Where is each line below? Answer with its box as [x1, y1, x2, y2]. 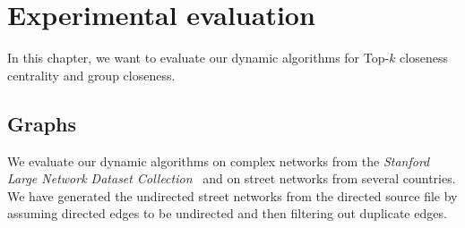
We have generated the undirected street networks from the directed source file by [7, 186, 458, 205]
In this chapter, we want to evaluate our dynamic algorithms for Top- [7, 48, 390, 67]
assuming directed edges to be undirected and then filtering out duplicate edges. [7, 204, 447, 223]
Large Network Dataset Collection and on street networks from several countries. [7, 169, 456, 188]
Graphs [7, 109, 77, 137]
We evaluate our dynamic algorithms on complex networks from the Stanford [7, 151, 430, 170]
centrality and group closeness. [7, 65, 176, 84]
